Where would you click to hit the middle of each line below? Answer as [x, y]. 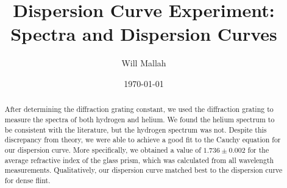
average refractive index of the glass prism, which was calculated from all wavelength [139, 160]
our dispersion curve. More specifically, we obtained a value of [103, 149]
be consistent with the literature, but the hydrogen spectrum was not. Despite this [136, 129]
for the [258, 149]
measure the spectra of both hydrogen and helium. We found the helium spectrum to [140, 119]
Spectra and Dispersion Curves [144, 34]
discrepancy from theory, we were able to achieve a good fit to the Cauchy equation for [143, 140]
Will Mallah [144, 63]
